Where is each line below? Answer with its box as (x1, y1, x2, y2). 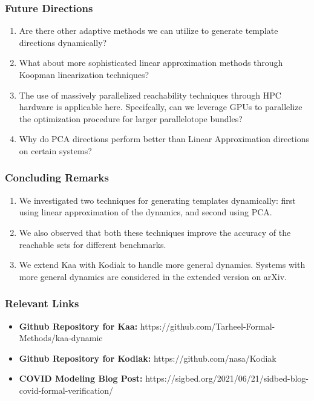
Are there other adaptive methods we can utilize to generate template (19, 24, 278, 37)
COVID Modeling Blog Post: (19, 372, 143, 385)
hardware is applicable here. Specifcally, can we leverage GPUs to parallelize (19, 100, 303, 113)
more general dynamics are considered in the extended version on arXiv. (19, 270, 287, 282)
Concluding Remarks (5, 170, 109, 185)
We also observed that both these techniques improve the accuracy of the (19, 226, 291, 238)
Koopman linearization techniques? (19, 68, 149, 80)
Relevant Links (5, 296, 79, 311)
